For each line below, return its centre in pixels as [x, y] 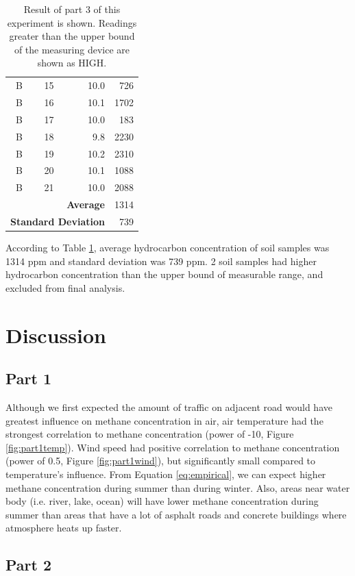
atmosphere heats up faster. [64, 528]
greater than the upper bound [72, 36]
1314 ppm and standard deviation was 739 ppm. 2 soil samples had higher [161, 261]
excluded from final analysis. [65, 287]
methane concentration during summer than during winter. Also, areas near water [178, 487]
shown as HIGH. [72, 63]
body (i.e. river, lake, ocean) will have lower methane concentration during [162, 501]
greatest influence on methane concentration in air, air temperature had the [164, 420]
